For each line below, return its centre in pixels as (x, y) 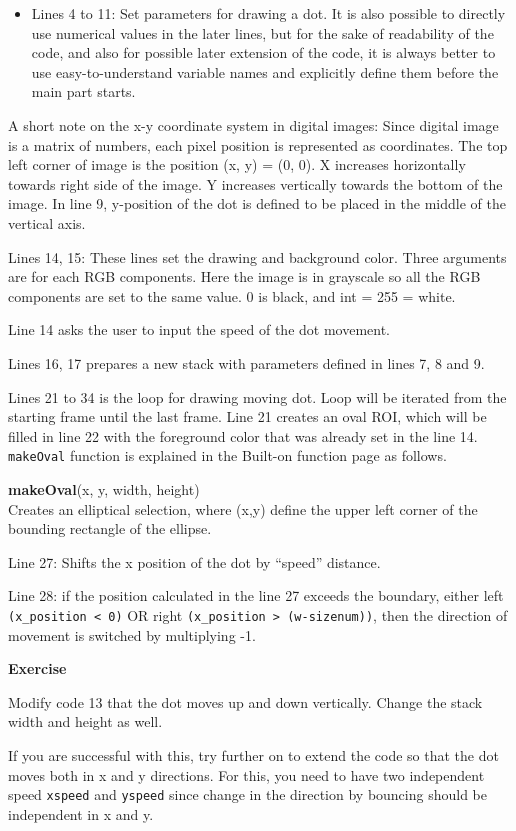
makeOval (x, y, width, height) (104, 488)
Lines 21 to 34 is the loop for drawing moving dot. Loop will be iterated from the (257, 396)
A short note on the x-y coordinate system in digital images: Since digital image (253, 124)
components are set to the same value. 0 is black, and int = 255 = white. (232, 295)
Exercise (37, 668)
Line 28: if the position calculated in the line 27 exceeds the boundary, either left (256, 595)
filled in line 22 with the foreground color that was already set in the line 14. (243, 435)
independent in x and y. (81, 813)
